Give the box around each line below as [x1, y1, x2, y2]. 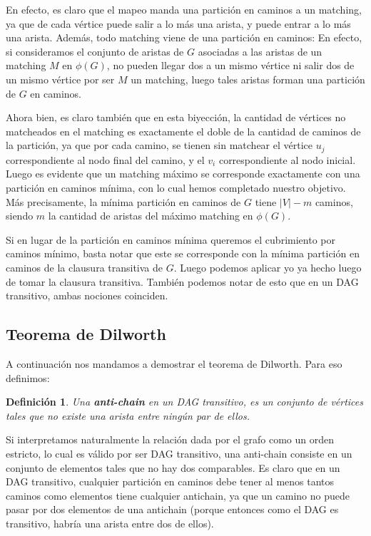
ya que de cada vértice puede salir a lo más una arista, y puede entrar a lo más [6, 16, 351, 31]
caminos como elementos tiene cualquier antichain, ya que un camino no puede [6, 488, 350, 502]
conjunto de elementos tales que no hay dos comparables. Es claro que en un [6, 460, 340, 475]
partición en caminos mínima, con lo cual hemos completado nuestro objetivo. [6, 180, 346, 195]
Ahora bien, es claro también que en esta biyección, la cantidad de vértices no [6, 110, 346, 125]
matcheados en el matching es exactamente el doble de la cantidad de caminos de [6, 123, 361, 138]
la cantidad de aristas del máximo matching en [48, 208, 253, 223]
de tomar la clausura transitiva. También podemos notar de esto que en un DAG [6, 274, 359, 289]
